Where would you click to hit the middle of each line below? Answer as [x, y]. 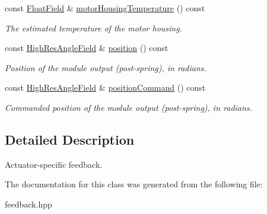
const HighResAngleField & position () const [87, 48]
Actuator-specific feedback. [54, 164]
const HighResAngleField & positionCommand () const [105, 87]
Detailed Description [70, 139]
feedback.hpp [28, 204]
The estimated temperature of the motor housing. [93, 28]
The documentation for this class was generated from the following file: [134, 184]
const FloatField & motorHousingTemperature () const [105, 8]
